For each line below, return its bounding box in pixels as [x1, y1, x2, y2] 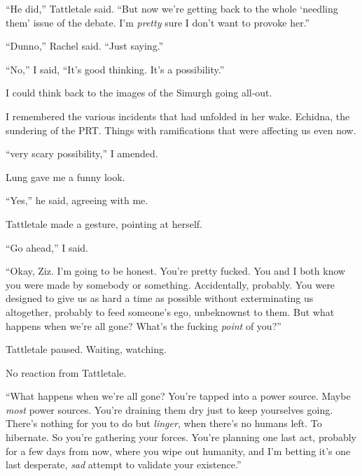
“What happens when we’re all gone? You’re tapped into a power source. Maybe [6, 389, 351, 403]
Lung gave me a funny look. [6, 169, 125, 184]
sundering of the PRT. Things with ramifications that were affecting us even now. [6, 122, 356, 137]
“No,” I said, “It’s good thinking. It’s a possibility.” [6, 62, 225, 76]
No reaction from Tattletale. [6, 365, 127, 380]
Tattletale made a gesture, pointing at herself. [6, 216, 203, 231]
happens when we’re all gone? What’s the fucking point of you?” [6, 318, 281, 333]
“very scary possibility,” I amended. [6, 146, 158, 161]
